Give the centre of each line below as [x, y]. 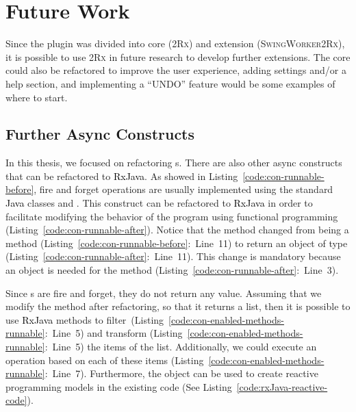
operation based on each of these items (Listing [105, 360]
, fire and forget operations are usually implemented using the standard [183, 189]
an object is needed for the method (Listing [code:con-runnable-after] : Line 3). [172, 270]
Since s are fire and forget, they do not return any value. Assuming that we [164, 293]
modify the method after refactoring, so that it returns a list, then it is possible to [178, 306]
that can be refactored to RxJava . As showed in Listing [122, 176]
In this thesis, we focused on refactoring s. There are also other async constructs [174, 163]
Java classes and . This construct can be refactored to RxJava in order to [159, 203]
